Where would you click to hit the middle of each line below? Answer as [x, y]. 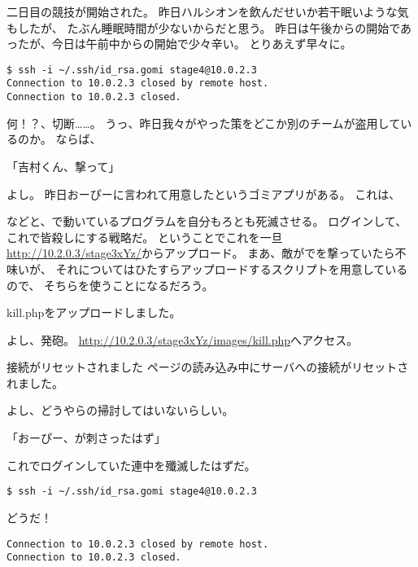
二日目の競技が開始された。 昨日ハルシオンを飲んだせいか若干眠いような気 [208, 11]
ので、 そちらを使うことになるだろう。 [110, 285]
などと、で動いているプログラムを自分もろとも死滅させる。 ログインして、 [207, 221]
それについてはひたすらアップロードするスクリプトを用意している [232, 268]
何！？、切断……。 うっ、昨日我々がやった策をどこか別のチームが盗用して [204, 123]
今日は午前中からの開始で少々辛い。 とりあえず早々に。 [202, 44]
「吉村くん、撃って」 [63, 166]
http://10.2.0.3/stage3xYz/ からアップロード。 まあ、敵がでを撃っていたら [201, 253]
